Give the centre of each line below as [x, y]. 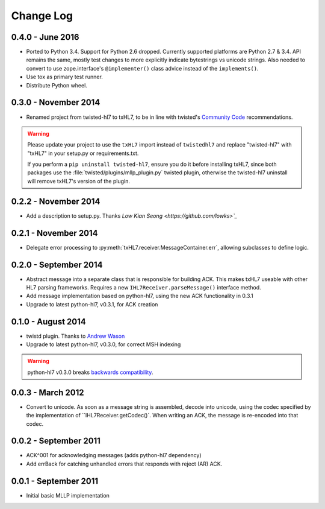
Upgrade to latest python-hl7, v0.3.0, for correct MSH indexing [104, 344]
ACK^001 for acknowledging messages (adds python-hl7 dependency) [114, 455]
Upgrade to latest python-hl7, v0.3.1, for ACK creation [92, 304]
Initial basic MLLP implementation [68, 495]
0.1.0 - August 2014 [49, 322]
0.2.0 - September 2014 [57, 264]
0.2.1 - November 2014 [55, 233]
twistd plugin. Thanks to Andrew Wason [76, 336]
